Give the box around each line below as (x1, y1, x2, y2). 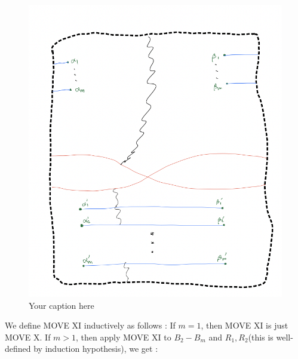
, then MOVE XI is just (201, 319, 288, 332)
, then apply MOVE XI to (76, 330, 171, 343)
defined (5, 342, 31, 355)
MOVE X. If (5, 330, 51, 343)
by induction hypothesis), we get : (33, 342, 158, 355)
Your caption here (29, 299, 94, 311)
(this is (248, 330, 274, 343)
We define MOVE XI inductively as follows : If (5, 319, 176, 332)
